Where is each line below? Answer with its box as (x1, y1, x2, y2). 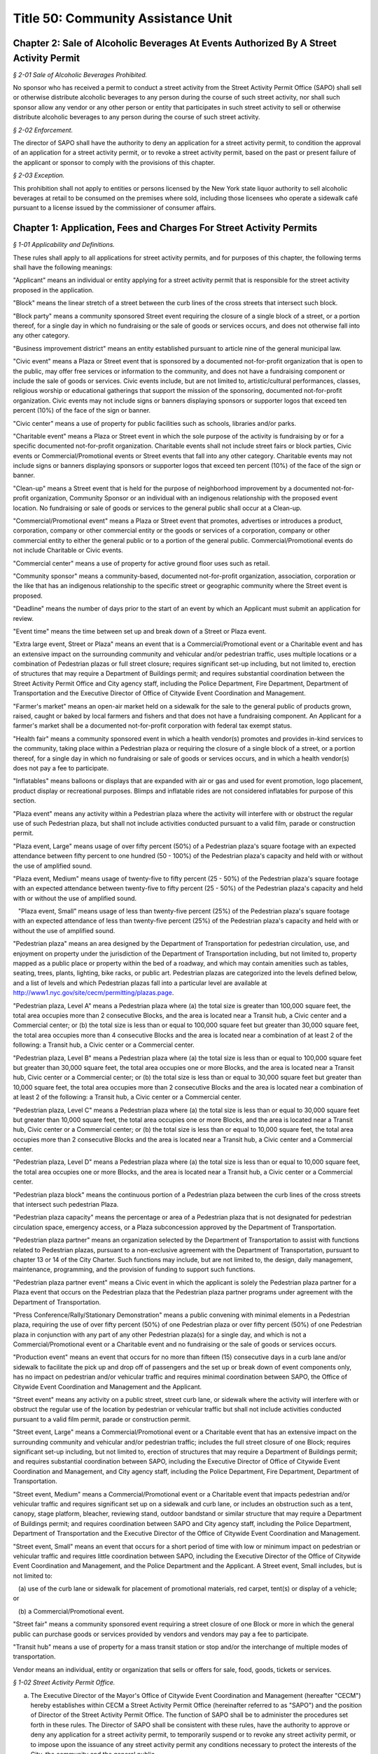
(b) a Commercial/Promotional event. (17, 1607, 125, 1615)
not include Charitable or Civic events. (13, 546, 124, 554)
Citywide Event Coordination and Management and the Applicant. (13, 1382, 202, 1391)
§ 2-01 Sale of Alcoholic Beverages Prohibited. (13, 70, 148, 79)
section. (13, 796, 36, 805)
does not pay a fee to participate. (13, 764, 109, 772)
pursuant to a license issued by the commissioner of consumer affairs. (13, 203, 216, 212)
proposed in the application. (13, 286, 94, 294)
